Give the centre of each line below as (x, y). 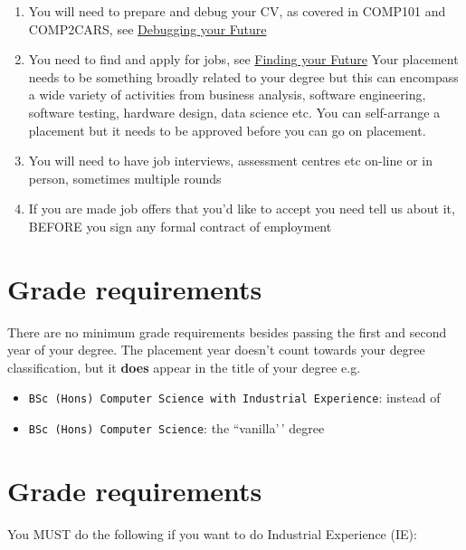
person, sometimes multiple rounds (125, 178)
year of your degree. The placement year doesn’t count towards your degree (216, 350)
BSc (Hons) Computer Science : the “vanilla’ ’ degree (176, 428)
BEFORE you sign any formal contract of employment (180, 226)
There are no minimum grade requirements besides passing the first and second (227, 332)
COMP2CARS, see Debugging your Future (147, 28)
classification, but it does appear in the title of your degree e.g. (184, 367)
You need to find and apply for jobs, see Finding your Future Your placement (243, 59)
